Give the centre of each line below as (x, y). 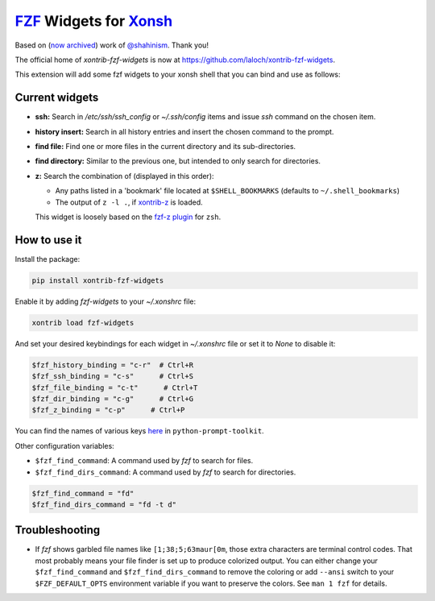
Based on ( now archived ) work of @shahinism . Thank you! (112, 45)
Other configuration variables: (64, 446)
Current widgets (57, 98)
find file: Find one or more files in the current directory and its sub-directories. (166, 147)
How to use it (48, 240)
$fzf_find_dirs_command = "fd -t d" (104, 504)
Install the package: (48, 259)
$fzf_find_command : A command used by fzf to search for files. (144, 461)
